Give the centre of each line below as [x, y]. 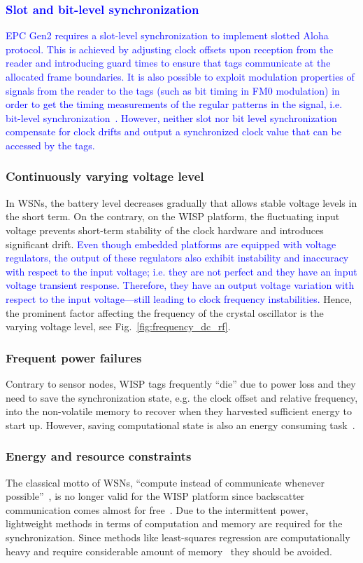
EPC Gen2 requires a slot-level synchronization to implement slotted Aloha [167, 35]
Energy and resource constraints [99, 456]
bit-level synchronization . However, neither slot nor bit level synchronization [171, 117]
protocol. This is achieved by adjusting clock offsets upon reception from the [170, 49]
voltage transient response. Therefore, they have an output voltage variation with [180, 285]
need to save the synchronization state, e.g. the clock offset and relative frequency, [182, 397]
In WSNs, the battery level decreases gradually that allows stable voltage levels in [181, 202]
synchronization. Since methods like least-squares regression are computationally [178, 537]
